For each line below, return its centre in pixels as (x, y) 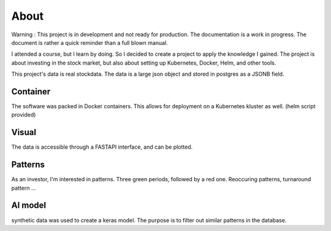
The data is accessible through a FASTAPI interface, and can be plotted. (102, 147)
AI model (29, 206)
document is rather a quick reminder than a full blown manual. (89, 42)
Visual (24, 132)
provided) (24, 115)
